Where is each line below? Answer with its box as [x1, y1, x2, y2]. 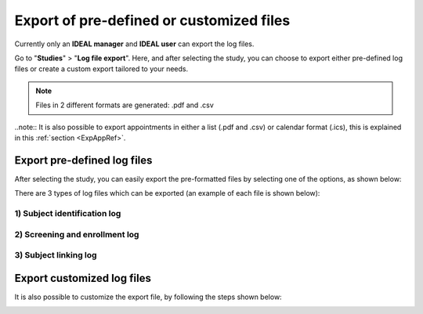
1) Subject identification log [14, 208, 121, 218]
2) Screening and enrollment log [14, 229, 139, 240]
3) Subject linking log [14, 250, 97, 261]
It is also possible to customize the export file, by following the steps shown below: [14, 292, 282, 301]
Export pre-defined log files [14, 153, 153, 167]
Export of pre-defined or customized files [14, 12, 291, 29]
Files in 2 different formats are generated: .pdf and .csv [35, 100, 215, 110]
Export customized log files [14, 271, 152, 285]
